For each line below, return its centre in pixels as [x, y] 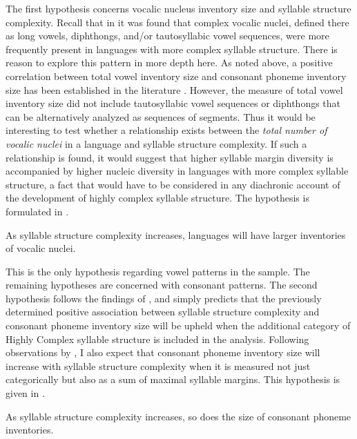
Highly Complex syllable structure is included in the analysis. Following [157, 339]
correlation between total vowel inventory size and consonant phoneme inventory [176, 76]
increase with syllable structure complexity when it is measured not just [158, 365]
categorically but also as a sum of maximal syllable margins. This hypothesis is [173, 379]
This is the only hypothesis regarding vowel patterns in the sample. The [158, 271]
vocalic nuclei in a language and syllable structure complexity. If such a [156, 143]
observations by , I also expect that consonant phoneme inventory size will [163, 352]
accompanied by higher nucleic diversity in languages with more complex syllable [177, 171]
